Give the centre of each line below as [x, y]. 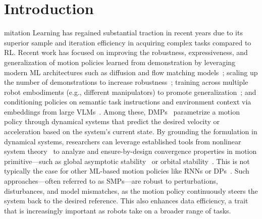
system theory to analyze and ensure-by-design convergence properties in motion [130, 151]
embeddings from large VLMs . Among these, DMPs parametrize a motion [122, 111]
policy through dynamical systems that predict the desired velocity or [112, 121]
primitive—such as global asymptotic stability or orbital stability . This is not [127, 161]
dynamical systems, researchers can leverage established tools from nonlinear [123, 141]
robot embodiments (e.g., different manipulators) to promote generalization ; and [130, 92]
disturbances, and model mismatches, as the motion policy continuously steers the [131, 190]
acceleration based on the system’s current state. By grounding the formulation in [131, 131]
